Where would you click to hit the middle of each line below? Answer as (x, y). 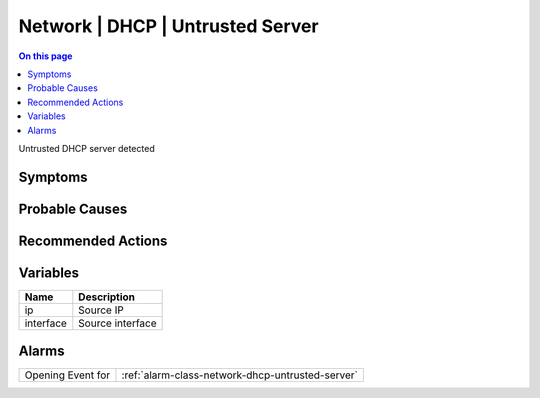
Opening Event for (67, 375)
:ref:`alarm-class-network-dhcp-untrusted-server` (240, 375)
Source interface (117, 323)
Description (106, 297)
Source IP (101, 310)
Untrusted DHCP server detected (86, 148)
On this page (45, 56)
